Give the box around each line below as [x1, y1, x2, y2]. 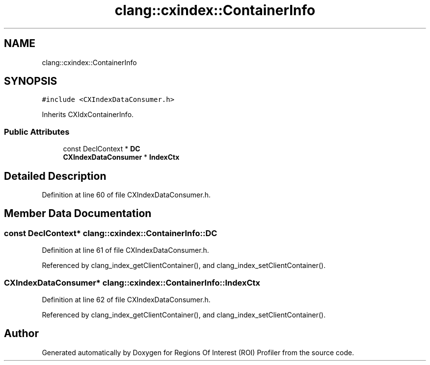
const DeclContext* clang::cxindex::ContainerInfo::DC [4, 228, 217, 238]
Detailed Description [4, 170, 107, 182]
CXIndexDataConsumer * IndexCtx [63, 153, 180, 162]
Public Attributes [4, 126, 70, 137]
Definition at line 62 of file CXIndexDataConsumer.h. [42, 295, 211, 304]
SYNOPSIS [4, 75, 57, 88]
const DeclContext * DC [63, 145, 140, 153]
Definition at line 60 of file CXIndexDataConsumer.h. [42, 191, 211, 199]
